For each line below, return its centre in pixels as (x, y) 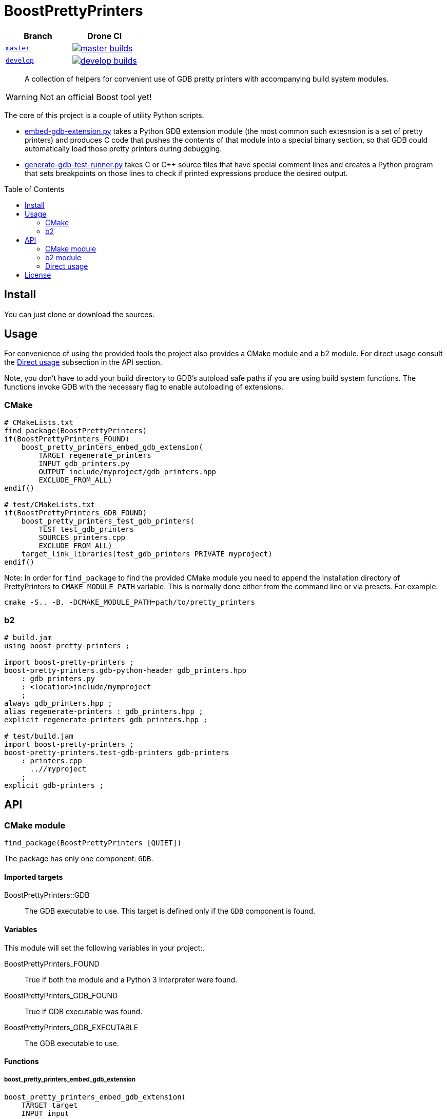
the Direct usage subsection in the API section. (83, 362)
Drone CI (105, 36)
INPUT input (45, 1113)
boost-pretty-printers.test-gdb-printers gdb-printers (117, 752)
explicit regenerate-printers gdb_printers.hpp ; (106, 719)
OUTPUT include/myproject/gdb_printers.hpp (128, 472)
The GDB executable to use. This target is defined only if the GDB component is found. (170, 911)
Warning (22, 97)
